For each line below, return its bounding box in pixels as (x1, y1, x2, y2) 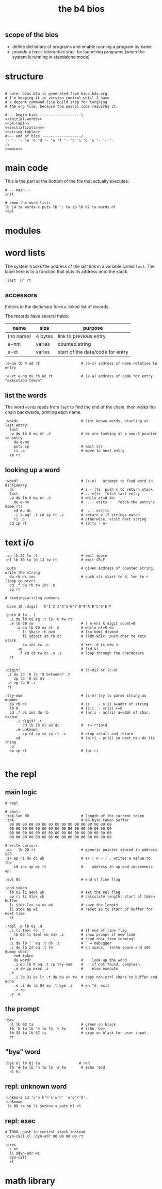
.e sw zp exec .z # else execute (14, 966, 118, 971)
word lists (5, 247, 46, 258)
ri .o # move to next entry (14, 449, 125, 453)
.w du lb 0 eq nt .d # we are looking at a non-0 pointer (9, 432, 158, 436)
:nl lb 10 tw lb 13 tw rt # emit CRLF (5, 557, 105, 562)
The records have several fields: (5, 313, 69, 319)
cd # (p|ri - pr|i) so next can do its (16, 736, 155, 740)
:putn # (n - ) (5, 612, 36, 617)
